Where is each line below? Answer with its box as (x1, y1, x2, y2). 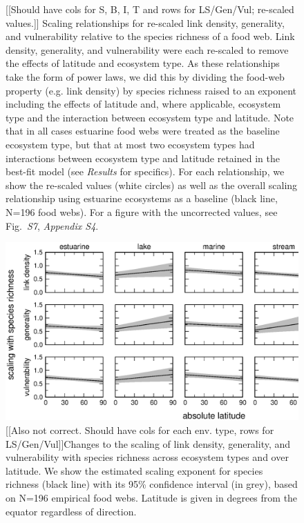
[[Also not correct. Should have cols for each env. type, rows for (6, 423, 274, 437)
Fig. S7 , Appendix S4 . (6, 218, 99, 233)
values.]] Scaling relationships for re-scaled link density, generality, (6, 15, 285, 30)
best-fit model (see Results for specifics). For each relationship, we (6, 164, 285, 179)
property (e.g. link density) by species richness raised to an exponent (6, 83, 297, 97)
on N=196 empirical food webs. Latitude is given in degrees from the (6, 491, 298, 505)
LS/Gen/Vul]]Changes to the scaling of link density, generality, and (6, 436, 291, 451)
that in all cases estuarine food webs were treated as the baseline (6, 124, 280, 138)
